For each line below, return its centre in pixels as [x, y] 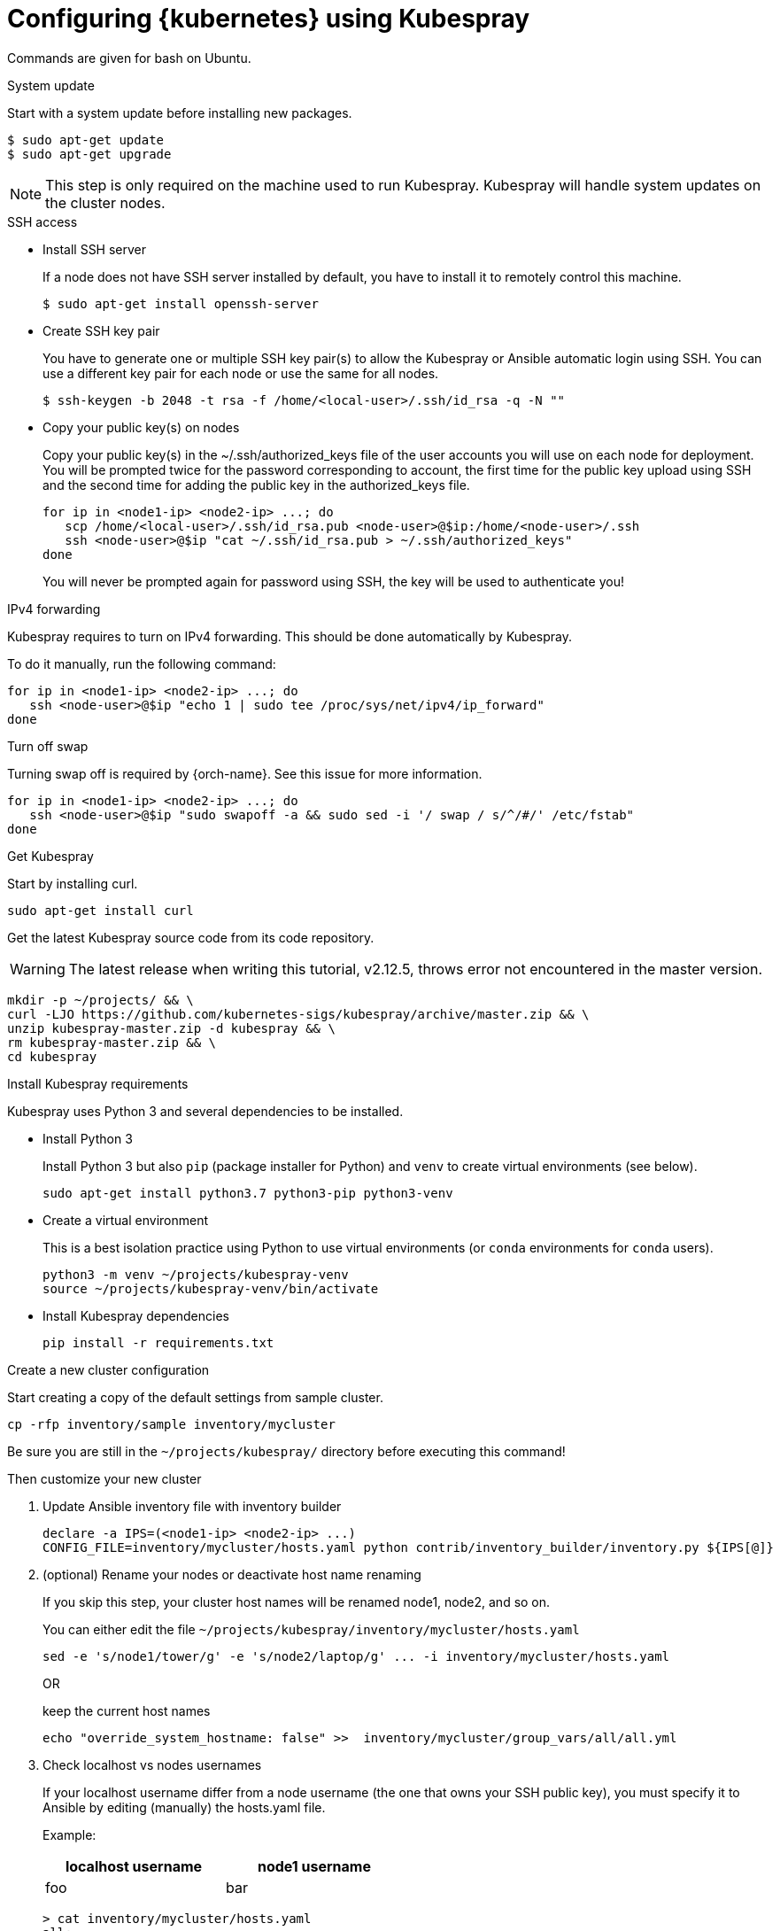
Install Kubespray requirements [98, 1083]
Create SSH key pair [101, 330]
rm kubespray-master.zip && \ [112, 1042]
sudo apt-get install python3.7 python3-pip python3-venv [248, 1193]
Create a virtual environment [126, 1220]
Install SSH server [95, 249]
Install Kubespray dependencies [136, 1315]
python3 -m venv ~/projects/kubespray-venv [196, 1274]
